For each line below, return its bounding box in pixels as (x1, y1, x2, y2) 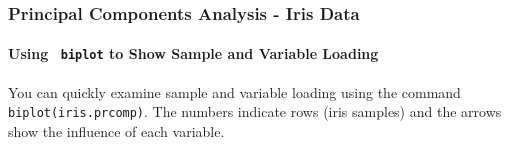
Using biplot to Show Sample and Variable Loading (8, 43, 379, 64)
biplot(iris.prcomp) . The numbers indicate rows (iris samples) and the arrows (8, 101, 502, 122)
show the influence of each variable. (8, 120, 225, 141)
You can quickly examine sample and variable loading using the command (8, 81, 461, 102)
